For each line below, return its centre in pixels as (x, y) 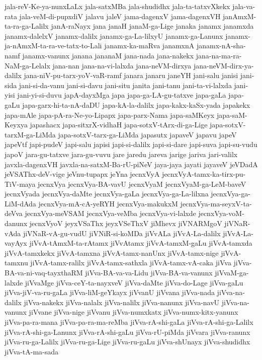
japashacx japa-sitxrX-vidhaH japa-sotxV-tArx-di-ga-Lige (119, 125)
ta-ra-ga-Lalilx (27, 26)
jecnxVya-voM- (221, 213)
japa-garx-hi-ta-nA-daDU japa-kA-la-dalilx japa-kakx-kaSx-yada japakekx (136, 104)
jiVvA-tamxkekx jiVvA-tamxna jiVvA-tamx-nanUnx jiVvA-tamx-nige (112, 253)
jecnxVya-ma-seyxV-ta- (216, 203)
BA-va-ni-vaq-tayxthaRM (44, 273)
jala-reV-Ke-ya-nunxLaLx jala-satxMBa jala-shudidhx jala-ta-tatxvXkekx (117, 6)
